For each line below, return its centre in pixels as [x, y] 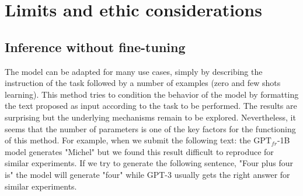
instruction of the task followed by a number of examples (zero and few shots [143, 83]
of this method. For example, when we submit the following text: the [128, 140]
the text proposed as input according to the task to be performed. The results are [151, 106]
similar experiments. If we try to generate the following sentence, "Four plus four [149, 163]
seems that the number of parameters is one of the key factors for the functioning [150, 128]
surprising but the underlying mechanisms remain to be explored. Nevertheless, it [150, 117]
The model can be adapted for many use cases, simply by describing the [134, 71]
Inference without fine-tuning [95, 47]
